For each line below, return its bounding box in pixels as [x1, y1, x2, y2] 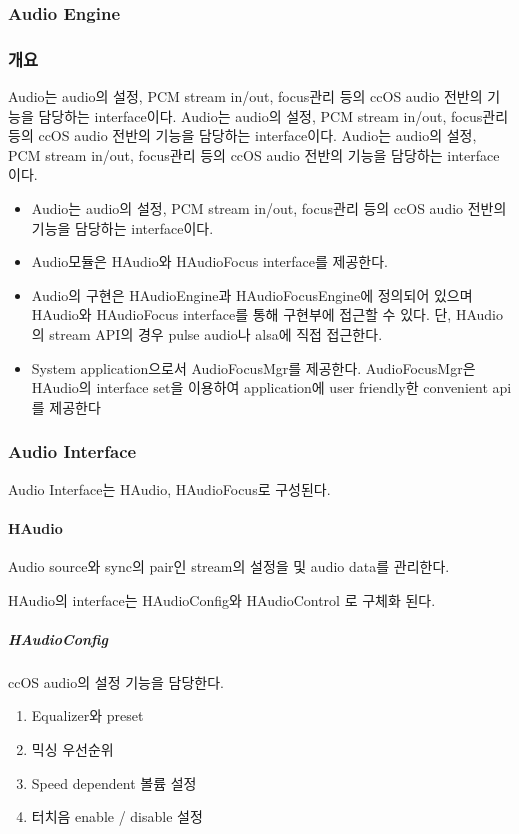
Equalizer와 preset [31, 705, 144, 726]
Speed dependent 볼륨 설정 [31, 772, 197, 793]
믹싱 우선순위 [31, 738, 114, 759]
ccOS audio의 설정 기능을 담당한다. [8, 671, 224, 692]
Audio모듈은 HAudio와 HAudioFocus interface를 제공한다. [31, 251, 388, 272]
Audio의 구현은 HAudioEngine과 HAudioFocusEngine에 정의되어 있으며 [31, 284, 473, 305]
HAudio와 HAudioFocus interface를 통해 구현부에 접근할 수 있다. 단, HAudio [31, 304, 503, 325]
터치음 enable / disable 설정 [31, 806, 203, 827]
